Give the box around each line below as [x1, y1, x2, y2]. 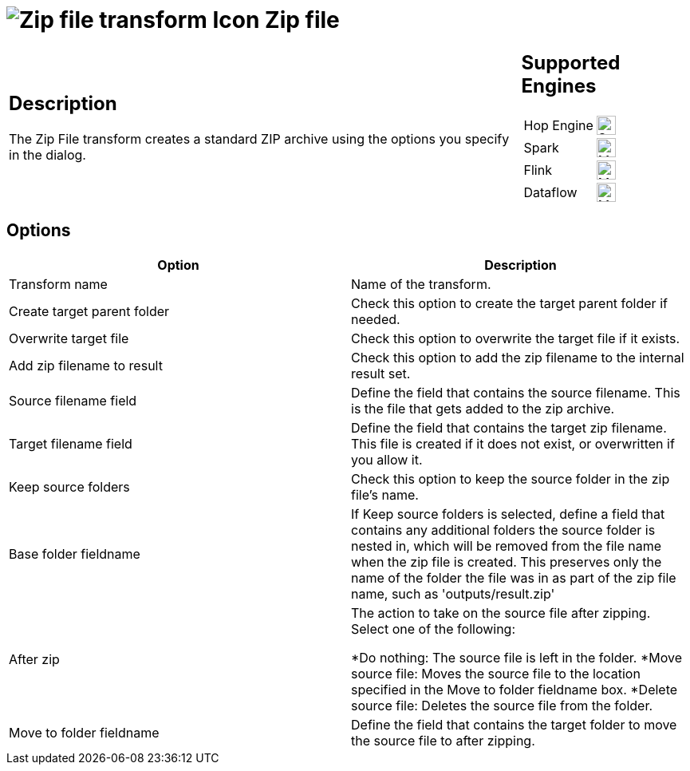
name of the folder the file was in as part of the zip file [351, 569, 676, 586]
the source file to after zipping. [351, 732, 535, 749]
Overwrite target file [9, 330, 129, 346]
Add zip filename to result [9, 357, 163, 374]
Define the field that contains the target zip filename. [351, 419, 667, 436]
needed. [351, 310, 400, 327]
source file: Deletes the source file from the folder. [351, 697, 653, 714]
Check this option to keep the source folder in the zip [351, 470, 670, 487]
